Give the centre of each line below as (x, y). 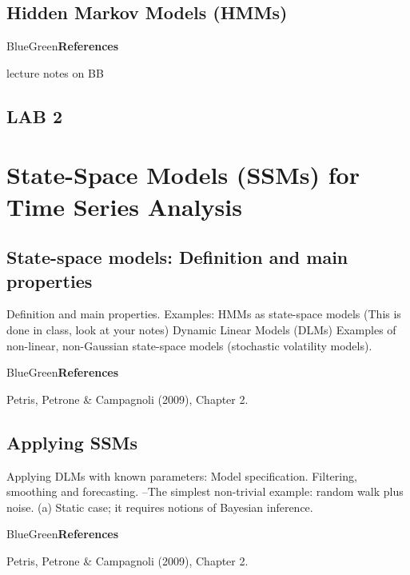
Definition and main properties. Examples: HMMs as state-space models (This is (204, 314)
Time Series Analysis (124, 206)
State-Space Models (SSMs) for (183, 175)
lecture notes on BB (55, 72)
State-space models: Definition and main (177, 257)
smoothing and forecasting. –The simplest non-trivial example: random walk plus (205, 491)
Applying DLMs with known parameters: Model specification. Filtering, (182, 475)
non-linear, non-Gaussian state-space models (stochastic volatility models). (189, 345)
